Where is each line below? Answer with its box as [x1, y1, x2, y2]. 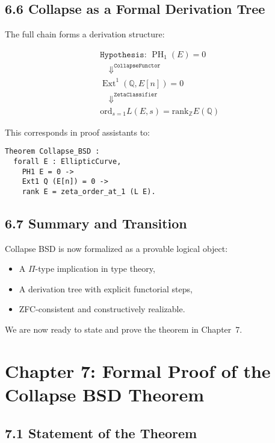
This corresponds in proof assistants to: [5, 125, 150, 138]
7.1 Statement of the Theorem [5, 423, 197, 442]
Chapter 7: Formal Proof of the [5, 358, 271, 383]
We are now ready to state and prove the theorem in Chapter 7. [5, 323, 243, 336]
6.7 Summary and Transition [5, 213, 187, 232]
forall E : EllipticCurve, [13, 157, 122, 166]
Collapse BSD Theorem [5, 382, 205, 407]
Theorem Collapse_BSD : [5, 147, 100, 156]
